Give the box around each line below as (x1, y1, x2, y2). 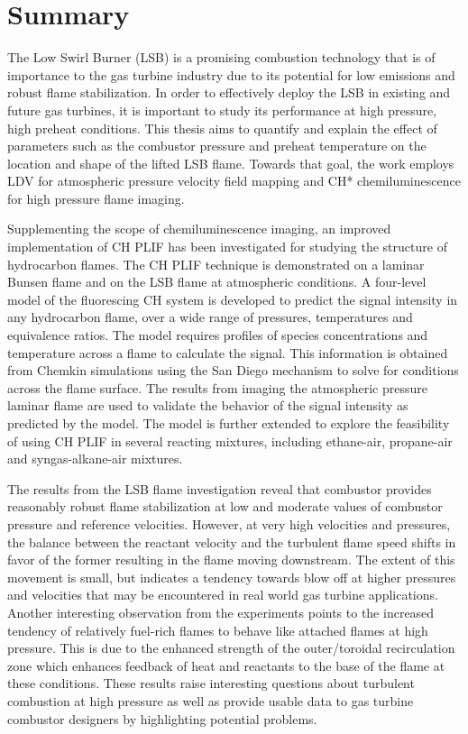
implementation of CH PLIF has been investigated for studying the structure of (7, 237, 447, 256)
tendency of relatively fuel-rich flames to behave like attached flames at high (7, 620, 428, 639)
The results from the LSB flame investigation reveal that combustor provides (7, 479, 432, 498)
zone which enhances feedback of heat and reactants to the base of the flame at (7, 656, 445, 674)
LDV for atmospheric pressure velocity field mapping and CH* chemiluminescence (7, 171, 461, 190)
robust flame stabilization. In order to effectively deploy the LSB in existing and (7, 83, 451, 102)
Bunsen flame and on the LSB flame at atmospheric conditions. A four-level (7, 272, 427, 291)
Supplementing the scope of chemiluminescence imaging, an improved (7, 219, 391, 238)
